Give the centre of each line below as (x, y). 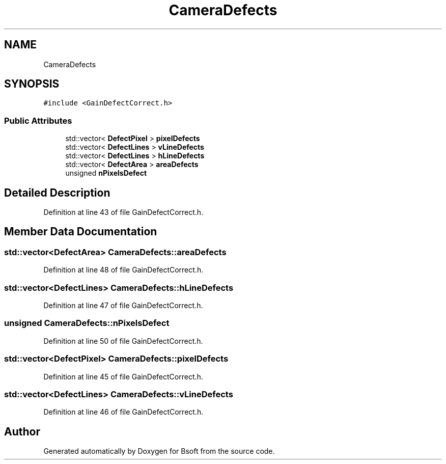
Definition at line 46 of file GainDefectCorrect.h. (123, 412)
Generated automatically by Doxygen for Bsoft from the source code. (159, 451)
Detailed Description (57, 193)
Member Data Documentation (81, 232)
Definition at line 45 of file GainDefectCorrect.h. (123, 376)
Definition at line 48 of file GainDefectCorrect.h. (123, 270)
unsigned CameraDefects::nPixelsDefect (87, 323)
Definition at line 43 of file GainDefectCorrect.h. (123, 212)
